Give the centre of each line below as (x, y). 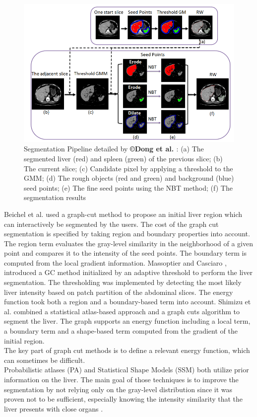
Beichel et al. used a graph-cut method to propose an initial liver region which (123, 214)
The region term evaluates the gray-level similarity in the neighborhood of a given (129, 243)
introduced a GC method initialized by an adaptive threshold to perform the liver (128, 272)
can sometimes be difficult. (45, 360)
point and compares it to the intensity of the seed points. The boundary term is (125, 253)
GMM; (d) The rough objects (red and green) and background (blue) (129, 178)
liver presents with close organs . (54, 408)
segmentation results (55, 197)
